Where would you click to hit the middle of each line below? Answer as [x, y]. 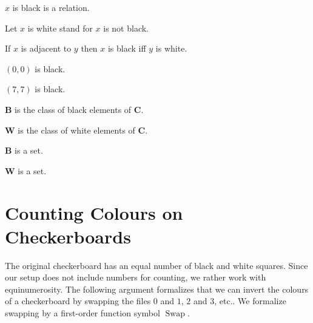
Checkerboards [68, 236]
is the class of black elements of [73, 109]
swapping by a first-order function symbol [82, 313]
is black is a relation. [51, 7]
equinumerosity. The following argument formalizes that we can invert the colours [157, 289]
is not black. [126, 28]
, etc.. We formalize [250, 301]
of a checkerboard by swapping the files [78, 301]
